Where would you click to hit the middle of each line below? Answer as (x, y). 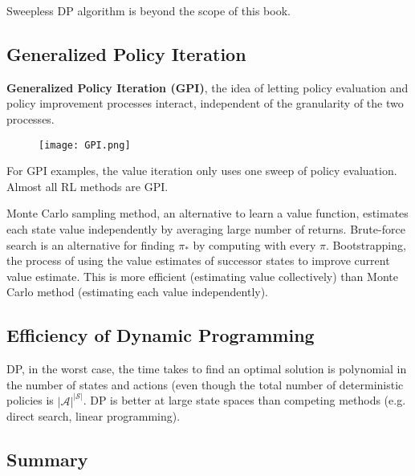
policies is (30, 400)
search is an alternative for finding (91, 244)
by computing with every (254, 244)
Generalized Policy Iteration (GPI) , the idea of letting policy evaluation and (207, 87)
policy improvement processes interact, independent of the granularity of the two (205, 103)
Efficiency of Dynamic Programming (161, 335)
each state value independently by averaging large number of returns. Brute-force (206, 229)
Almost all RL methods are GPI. (87, 186)
